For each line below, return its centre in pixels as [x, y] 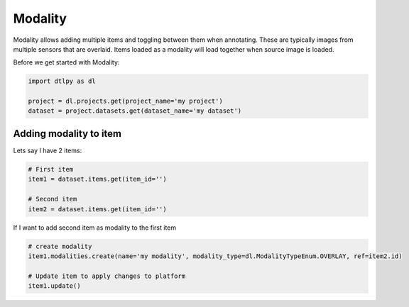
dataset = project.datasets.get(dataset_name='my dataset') [135, 111]
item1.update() [54, 286]
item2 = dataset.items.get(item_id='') [97, 209]
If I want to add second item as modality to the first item [95, 228]
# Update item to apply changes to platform [107, 276]
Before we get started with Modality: [66, 62]
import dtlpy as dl [62, 81]
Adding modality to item [67, 134]
